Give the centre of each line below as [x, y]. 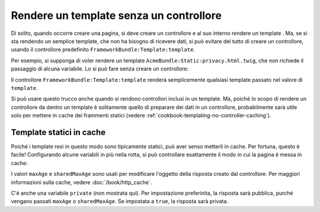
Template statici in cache [58, 132]
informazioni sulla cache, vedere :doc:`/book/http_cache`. [81, 182]
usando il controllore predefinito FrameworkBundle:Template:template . [103, 50]
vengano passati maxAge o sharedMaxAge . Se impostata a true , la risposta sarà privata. [119, 201]
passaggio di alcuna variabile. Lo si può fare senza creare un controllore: [100, 69]
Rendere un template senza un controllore [116, 15]
